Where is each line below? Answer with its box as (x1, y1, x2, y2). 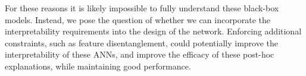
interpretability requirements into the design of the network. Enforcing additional (5, 25, 302, 37)
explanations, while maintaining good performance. (5, 59, 191, 72)
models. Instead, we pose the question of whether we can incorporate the (5, 13, 271, 26)
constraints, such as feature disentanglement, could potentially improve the (5, 36, 279, 49)
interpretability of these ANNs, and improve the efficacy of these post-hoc (5, 48, 274, 61)
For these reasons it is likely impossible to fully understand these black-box (5, 2, 279, 14)
